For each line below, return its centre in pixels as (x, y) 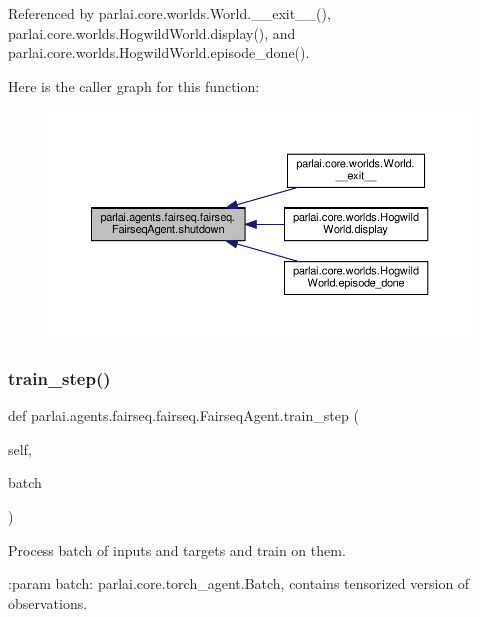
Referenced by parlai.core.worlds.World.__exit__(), (169, 13)
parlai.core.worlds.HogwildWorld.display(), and (152, 32)
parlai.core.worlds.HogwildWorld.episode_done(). (159, 52)
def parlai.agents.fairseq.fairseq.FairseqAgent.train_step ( (183, 415)
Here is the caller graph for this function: (134, 85)
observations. (48, 602)
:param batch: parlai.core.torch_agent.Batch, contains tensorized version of (239, 583)
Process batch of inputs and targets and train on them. (177, 549)
